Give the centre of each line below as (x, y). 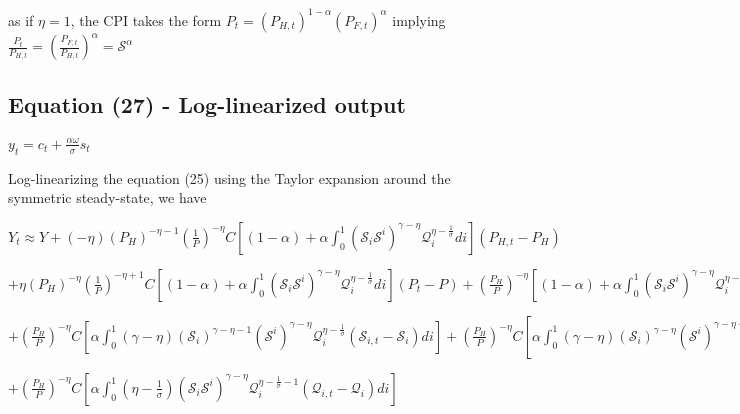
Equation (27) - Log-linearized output (207, 104)
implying (419, 19)
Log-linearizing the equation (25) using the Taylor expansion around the (229, 177)
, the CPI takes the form (146, 19)
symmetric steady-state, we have (107, 197)
